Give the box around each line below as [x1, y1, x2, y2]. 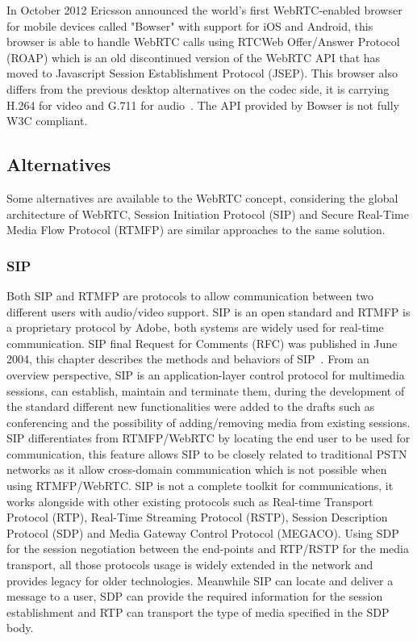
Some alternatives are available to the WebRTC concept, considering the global [6, 189, 398, 206]
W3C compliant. [6, 112, 88, 129]
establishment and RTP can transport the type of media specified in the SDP [6, 603, 390, 620]
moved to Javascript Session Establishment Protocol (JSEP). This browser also [6, 65, 398, 82]
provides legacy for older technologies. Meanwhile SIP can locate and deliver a [6, 572, 394, 589]
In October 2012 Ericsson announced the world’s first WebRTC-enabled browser [6, 2, 402, 18]
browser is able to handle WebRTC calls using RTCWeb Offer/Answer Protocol [6, 33, 400, 50]
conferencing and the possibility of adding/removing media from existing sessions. [6, 413, 411, 430]
